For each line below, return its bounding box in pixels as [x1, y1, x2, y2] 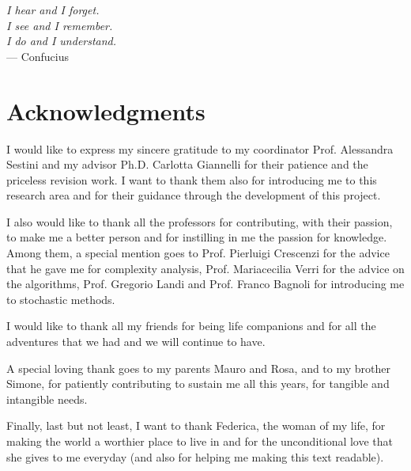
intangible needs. [6, 390, 88, 407]
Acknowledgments [6, 94, 205, 127]
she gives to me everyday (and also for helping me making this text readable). [6, 448, 384, 465]
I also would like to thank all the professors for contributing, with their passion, [6, 213, 393, 230]
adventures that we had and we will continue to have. [6, 333, 266, 350]
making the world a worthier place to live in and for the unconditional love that [6, 433, 394, 449]
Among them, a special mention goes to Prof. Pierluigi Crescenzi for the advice [6, 245, 390, 261]
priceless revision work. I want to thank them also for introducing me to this [6, 171, 377, 188]
